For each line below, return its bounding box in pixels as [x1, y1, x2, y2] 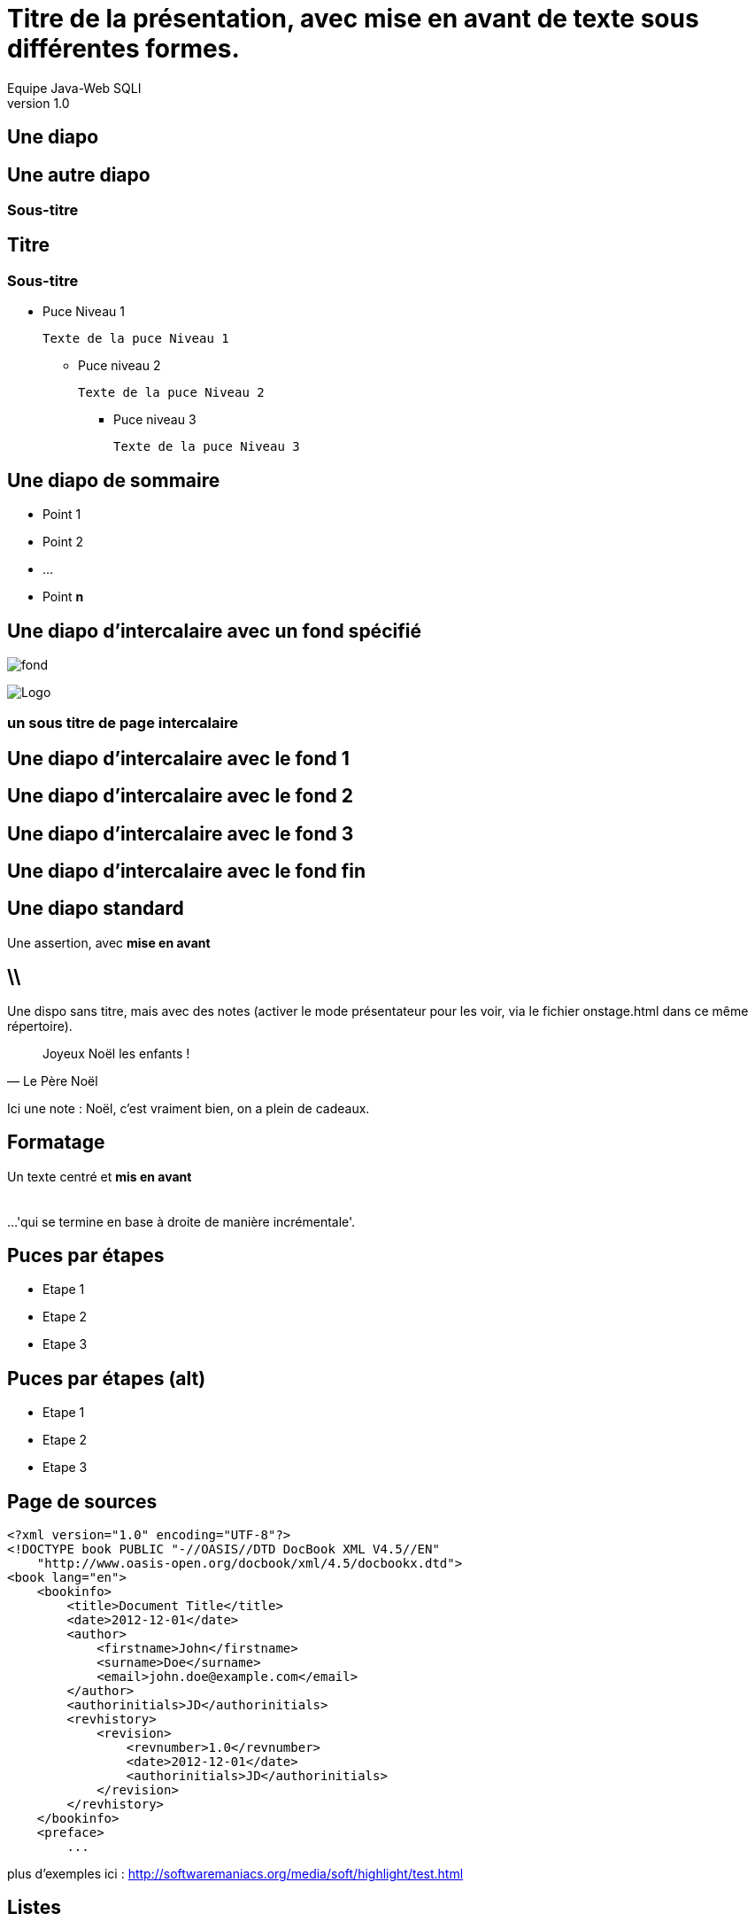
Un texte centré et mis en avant [7, 1168, 192, 1184]
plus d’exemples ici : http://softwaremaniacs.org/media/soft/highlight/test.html [7, 1866, 464, 1882]
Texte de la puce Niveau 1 [42, 331, 229, 346]
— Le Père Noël [7, 1073, 98, 1088]
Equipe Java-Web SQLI [7, 80, 142, 96]
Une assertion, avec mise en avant [7, 934, 211, 950]
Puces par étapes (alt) [7, 1367, 206, 1390]
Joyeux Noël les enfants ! [42, 1045, 190, 1061]
